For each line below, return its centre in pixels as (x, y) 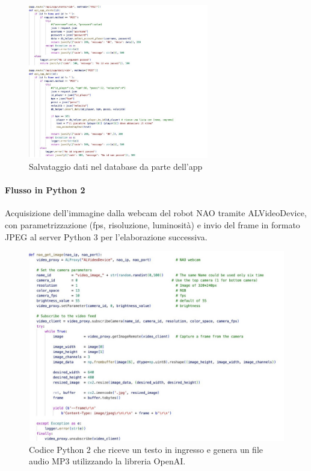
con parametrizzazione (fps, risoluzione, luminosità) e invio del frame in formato (152, 225)
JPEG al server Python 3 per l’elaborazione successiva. (106, 236)
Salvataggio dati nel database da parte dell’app (116, 167)
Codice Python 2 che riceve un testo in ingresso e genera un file (146, 449)
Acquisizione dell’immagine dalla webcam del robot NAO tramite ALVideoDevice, (156, 213)
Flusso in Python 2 (45, 190)
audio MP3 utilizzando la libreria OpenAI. (107, 461)
